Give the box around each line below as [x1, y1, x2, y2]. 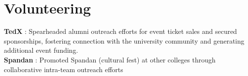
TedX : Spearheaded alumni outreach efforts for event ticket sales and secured [4, 26, 237, 36]
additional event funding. [4, 45, 78, 55]
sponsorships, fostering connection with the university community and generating [4, 35, 245, 46]
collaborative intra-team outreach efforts [4, 64, 123, 74]
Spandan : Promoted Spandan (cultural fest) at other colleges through [4, 54, 216, 64]
